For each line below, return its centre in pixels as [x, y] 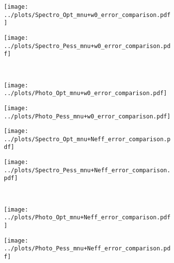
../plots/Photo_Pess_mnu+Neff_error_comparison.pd [87, 249]
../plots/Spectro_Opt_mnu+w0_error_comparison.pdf [87, 15]
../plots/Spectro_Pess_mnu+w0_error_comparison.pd [87, 46]
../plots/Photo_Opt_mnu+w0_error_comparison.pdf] [86, 93]
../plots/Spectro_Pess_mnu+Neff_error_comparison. [87, 170]
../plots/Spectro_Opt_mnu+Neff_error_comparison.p [87, 139]
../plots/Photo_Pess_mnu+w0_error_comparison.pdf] [87, 116]
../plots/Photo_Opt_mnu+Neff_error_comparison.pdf [87, 218]
